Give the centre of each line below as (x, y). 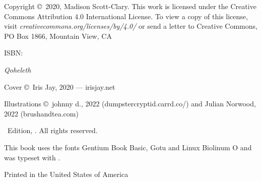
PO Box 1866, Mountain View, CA (58, 36)
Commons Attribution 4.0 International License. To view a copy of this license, (126, 16)
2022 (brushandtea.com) (41, 113)
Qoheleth (18, 69)
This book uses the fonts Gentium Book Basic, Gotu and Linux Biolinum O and (128, 147)
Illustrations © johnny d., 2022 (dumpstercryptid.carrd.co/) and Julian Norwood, (130, 104)
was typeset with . (32, 157)
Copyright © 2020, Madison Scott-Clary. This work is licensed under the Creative (130, 6)
